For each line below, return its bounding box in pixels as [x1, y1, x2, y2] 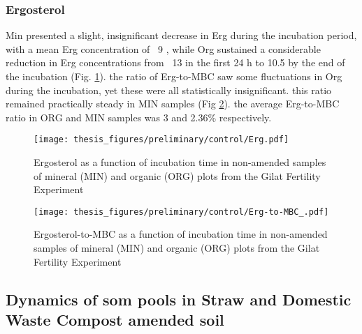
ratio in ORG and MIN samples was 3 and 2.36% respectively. [6, 109, 272, 124]
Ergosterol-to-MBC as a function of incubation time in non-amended [34, 227, 328, 241]
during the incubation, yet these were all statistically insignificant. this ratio [6, 82, 332, 97]
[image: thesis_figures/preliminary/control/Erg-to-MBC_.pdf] [34, 206, 329, 217]
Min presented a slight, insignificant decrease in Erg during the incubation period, [6, 28, 357, 43]
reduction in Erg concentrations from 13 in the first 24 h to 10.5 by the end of [6, 55, 345, 70]
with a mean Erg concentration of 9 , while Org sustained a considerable [6, 41, 321, 56]
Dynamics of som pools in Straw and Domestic [6, 288, 352, 310]
